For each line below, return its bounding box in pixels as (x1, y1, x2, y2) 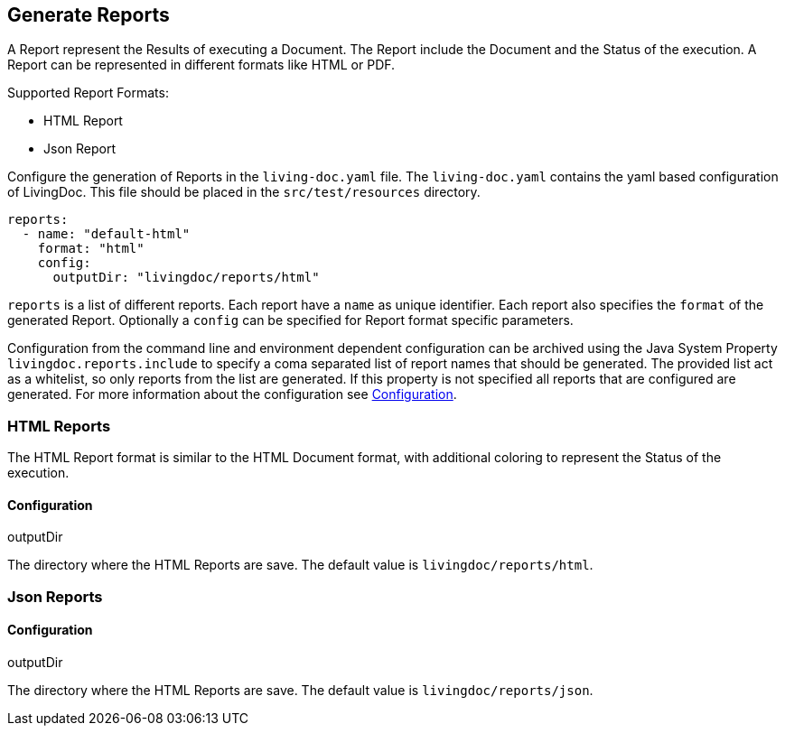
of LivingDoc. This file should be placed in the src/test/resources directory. (7, 184, 481, 200)
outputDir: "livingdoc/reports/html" (52, 270, 320, 285)
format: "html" (37, 241, 145, 256)
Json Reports (7, 587, 103, 606)
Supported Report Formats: (7, 85, 169, 101)
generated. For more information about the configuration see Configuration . (7, 386, 457, 403)
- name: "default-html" (22, 227, 191, 242)
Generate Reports (7, 4, 170, 26)
